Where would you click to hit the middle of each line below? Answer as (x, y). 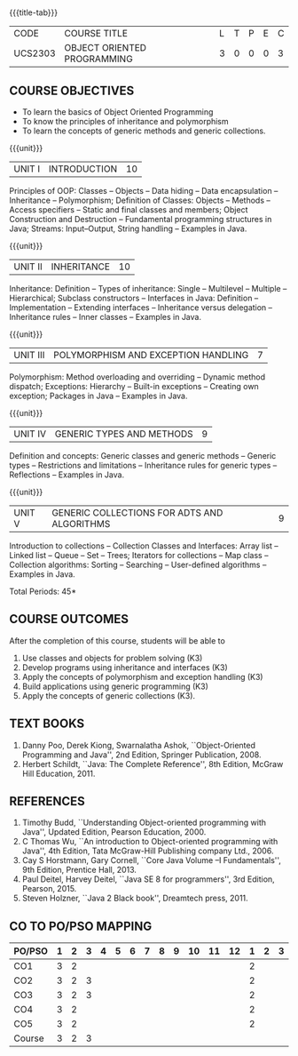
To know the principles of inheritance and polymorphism (125, 121)
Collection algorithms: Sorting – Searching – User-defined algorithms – (138, 564)
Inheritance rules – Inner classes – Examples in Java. (106, 317)
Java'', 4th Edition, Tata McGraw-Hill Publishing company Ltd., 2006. (148, 851)
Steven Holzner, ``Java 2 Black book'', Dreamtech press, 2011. (135, 898)
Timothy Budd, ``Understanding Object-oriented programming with (144, 823)
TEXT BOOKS (47, 724)
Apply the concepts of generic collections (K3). (109, 695)
